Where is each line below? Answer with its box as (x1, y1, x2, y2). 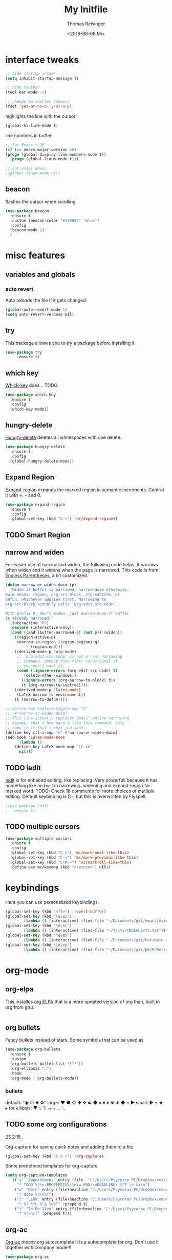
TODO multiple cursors (5, 822, 80, 831)
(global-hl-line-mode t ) (5, 123, 58, 128)
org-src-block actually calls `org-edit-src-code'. (5, 601, 118, 607)
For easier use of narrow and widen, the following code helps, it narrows (5, 562, 158, 568)
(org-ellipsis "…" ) (10, 1066, 52, 1071)
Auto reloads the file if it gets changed (5, 297, 86, 303)
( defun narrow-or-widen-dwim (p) (5, 582, 77, 588)
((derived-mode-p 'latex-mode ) (14, 687, 81, 692)
